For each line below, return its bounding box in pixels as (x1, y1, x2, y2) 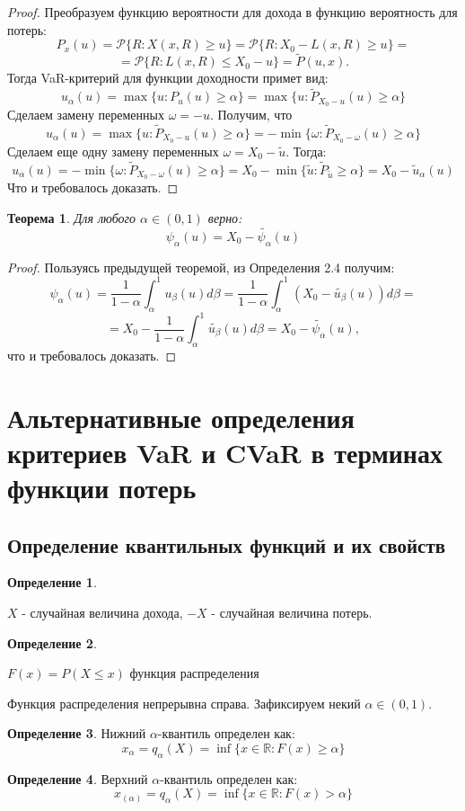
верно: (207, 209, 242, 227)
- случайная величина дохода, (22, 602, 183, 621)
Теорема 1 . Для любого (7, 209, 136, 227)
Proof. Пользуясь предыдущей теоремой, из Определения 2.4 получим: (7, 257, 395, 276)
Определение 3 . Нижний (7, 724, 146, 743)
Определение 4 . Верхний (7, 769, 148, 788)
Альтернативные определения (7, 398, 355, 435)
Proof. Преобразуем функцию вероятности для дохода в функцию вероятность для (7, 3, 458, 21)
